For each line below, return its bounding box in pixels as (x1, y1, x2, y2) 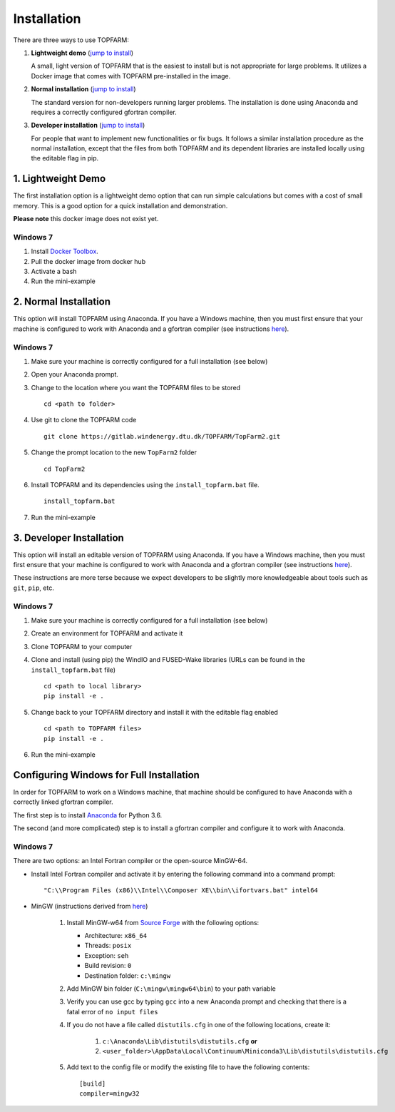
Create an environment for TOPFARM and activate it (31, 629, 183, 638)
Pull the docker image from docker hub (31, 257, 146, 265)
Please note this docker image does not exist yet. (13, 215, 159, 223)
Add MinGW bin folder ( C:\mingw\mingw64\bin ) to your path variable (66, 984, 276, 993)
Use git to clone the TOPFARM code (31, 416, 137, 424)
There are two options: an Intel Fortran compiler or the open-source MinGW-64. (13, 857, 247, 865)
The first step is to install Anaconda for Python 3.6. (13, 810, 163, 820)
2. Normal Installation (13, 296, 111, 308)
